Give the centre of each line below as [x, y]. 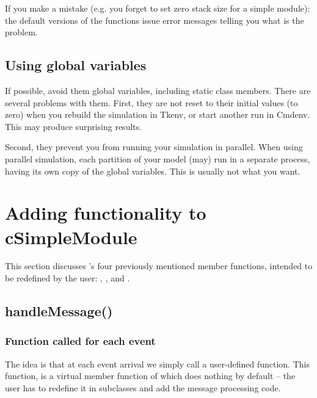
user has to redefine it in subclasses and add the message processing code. [143, 387]
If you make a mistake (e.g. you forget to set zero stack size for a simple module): [158, 8]
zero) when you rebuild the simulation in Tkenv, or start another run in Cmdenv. [158, 114]
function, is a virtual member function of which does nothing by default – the [150, 376]
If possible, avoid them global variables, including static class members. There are [158, 90]
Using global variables [76, 65]
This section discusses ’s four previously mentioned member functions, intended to [159, 266]
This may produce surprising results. [74, 126]
